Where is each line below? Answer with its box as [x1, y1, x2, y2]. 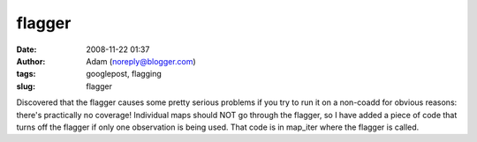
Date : [16, 44, 37, 55]
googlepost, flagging [86, 69, 163, 79]
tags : [16, 69, 36, 79]
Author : [16, 56, 46, 66]
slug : [16, 80, 35, 92]
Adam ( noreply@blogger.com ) [86, 56, 196, 66]
